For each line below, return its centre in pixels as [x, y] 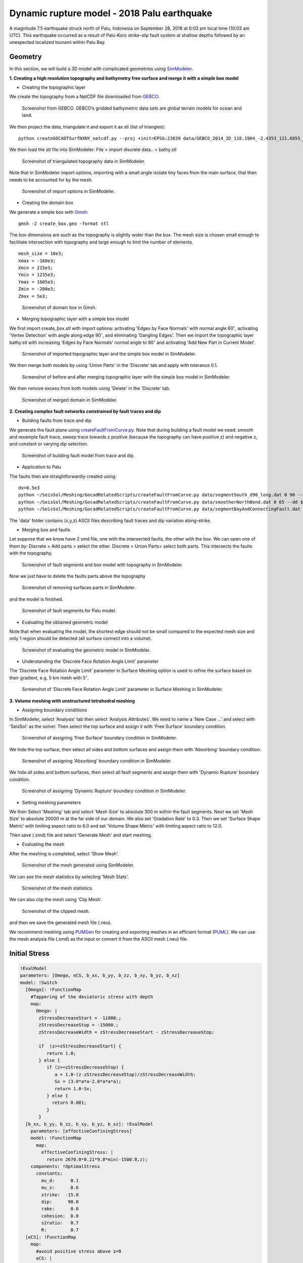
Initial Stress [30, 953]
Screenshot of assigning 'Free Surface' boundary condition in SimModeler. [100, 738]
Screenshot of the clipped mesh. [56, 911]
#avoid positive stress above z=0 [79, 1251]
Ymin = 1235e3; [37, 275]
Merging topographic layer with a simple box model [75, 319]
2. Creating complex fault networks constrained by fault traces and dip [85, 411]
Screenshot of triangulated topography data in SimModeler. [84, 161]
